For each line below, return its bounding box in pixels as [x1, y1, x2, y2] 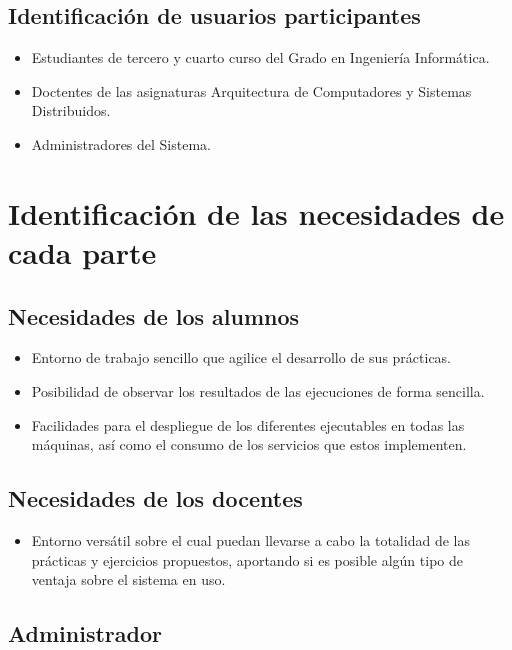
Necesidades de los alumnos [8, 300, 300, 331]
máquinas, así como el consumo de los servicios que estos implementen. [31, 434, 467, 455]
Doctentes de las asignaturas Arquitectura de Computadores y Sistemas [31, 80, 472, 101]
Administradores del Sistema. [31, 133, 211, 154]
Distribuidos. [31, 100, 111, 121]
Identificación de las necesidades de [8, 192, 505, 233]
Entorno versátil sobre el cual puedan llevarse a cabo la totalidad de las [31, 529, 470, 550]
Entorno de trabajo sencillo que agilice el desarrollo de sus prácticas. [31, 347, 452, 368]
